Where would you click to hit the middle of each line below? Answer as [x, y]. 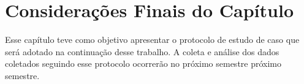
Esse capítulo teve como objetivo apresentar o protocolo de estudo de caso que [152, 40]
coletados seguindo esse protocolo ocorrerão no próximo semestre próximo [143, 63]
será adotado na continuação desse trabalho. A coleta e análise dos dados [142, 51]
